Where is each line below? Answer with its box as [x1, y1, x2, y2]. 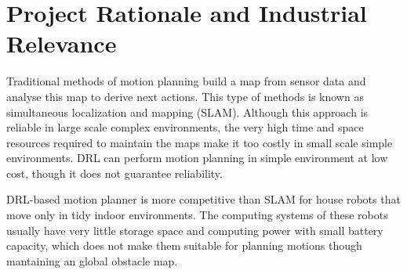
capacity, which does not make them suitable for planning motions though [6, 237, 362, 254]
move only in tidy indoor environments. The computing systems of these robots [6, 207, 388, 223]
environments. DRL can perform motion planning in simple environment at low [6, 150, 388, 166]
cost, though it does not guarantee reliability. [6, 164, 223, 181]
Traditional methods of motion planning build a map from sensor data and [6, 73, 366, 89]
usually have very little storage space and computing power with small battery [6, 222, 383, 238]
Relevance [6, 27, 117, 59]
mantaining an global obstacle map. [6, 252, 178, 269]
